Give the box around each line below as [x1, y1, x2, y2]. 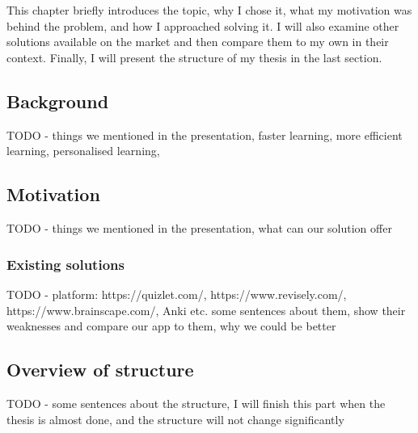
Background [6, 88, 109, 113]
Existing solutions [6, 254, 125, 274]
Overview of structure [6, 357, 194, 382]
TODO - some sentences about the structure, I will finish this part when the [6, 394, 386, 411]
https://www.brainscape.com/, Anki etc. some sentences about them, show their [6, 301, 406, 318]
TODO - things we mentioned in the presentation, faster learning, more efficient [6, 126, 403, 143]
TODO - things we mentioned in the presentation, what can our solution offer [6, 220, 392, 237]
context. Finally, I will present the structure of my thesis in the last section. [6, 48, 382, 65]
